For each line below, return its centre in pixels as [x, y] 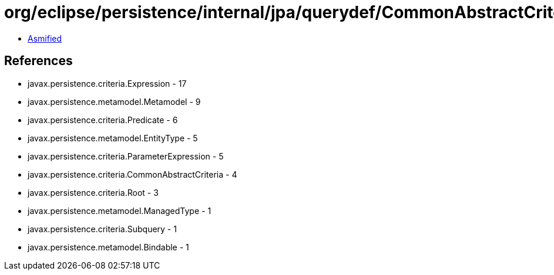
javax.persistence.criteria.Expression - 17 [107, 83]
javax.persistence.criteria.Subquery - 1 [102, 229]
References [38, 61]
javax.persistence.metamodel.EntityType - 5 [113, 138]
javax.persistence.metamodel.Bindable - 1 [108, 247]
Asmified [45, 38]
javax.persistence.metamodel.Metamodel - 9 [114, 101]
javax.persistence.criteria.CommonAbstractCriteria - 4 [132, 174]
